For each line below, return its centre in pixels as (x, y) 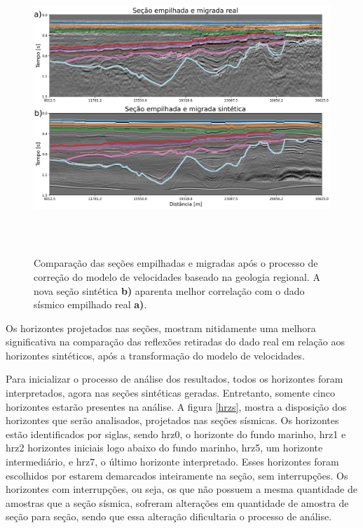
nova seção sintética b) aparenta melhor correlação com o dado (169, 290)
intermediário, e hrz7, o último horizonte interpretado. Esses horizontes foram (172, 462)
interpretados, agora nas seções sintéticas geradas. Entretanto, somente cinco (170, 393)
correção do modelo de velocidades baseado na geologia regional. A (177, 276)
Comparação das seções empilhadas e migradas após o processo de (176, 263)
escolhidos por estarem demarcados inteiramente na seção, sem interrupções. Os (177, 475)
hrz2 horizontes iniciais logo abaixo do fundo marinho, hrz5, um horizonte (164, 448)
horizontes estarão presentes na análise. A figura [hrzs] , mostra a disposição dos (176, 406)
